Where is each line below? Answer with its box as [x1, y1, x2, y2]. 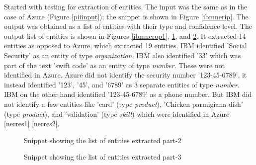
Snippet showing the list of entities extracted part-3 [24, 152, 181, 162]
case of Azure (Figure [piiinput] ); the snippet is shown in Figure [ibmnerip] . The [4, 11, 249, 21]
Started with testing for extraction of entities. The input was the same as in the [4, 1, 248, 11]
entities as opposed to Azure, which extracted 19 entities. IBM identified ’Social [4, 40, 247, 51]
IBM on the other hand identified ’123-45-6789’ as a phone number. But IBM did [4, 89, 252, 99]
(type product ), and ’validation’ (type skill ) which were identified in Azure [4, 108, 230, 119]
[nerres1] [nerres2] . [4, 118, 60, 129]
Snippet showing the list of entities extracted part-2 [24, 135, 181, 145]
